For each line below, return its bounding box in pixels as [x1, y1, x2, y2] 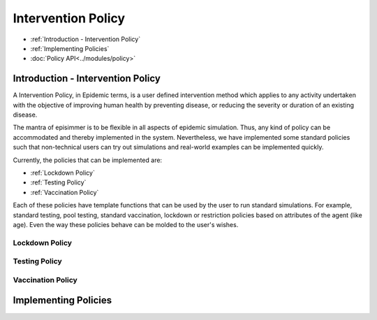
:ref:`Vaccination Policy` [30, 188, 99, 196]
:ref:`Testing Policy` [30, 178, 87, 187]
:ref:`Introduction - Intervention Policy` [30, 35, 141, 43]
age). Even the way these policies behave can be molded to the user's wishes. [13, 220, 239, 228]
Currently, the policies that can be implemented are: [13, 156, 163, 164]
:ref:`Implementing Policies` [30, 44, 110, 52]
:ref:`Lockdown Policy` [30, 168, 96, 177]
